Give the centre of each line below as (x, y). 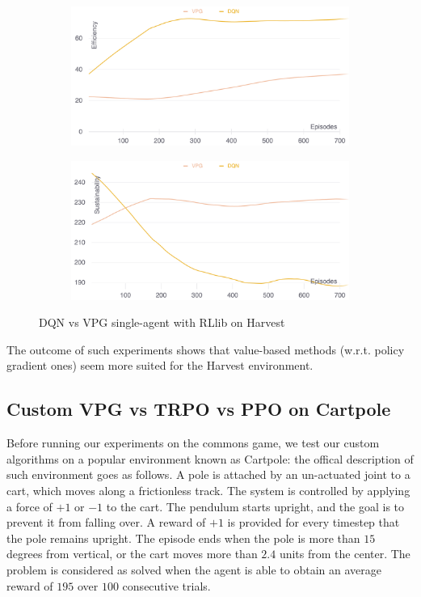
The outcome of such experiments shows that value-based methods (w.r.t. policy (206, 349)
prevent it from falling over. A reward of (106, 522)
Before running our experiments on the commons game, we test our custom (193, 443)
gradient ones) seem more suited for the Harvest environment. (160, 365)
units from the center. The (345, 554)
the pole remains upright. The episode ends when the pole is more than (183, 538)
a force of (29, 506)
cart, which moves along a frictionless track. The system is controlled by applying (208, 490)
